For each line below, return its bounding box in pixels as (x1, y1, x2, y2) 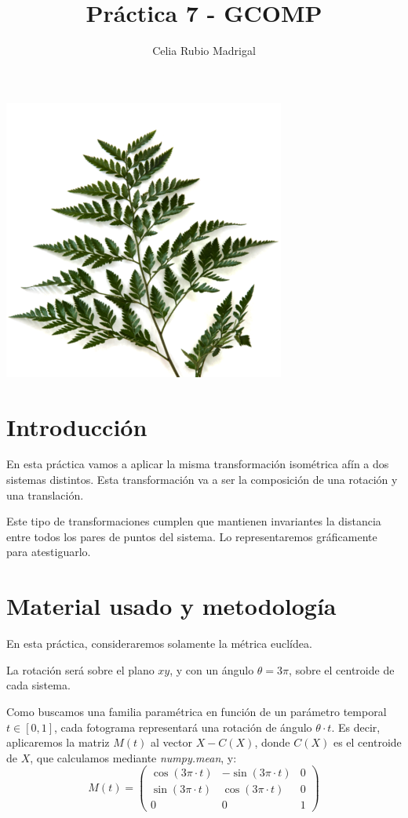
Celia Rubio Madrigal (152, 42, 256, 59)
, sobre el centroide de (289, 661, 395, 678)
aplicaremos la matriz (6, 734, 110, 751)
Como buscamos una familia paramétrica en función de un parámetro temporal (6, 703, 387, 719)
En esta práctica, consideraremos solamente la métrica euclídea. (6, 635, 312, 652)
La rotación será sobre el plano (6, 661, 155, 678)
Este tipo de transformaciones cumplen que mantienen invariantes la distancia (6, 513, 381, 529)
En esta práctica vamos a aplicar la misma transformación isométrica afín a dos (6, 456, 389, 472)
